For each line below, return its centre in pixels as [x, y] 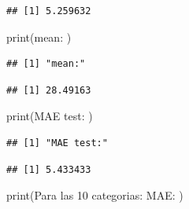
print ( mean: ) [39, 37]
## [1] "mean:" [46, 64]
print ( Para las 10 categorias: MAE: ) [95, 195]
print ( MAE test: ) [50, 116]
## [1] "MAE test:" [57, 143]
